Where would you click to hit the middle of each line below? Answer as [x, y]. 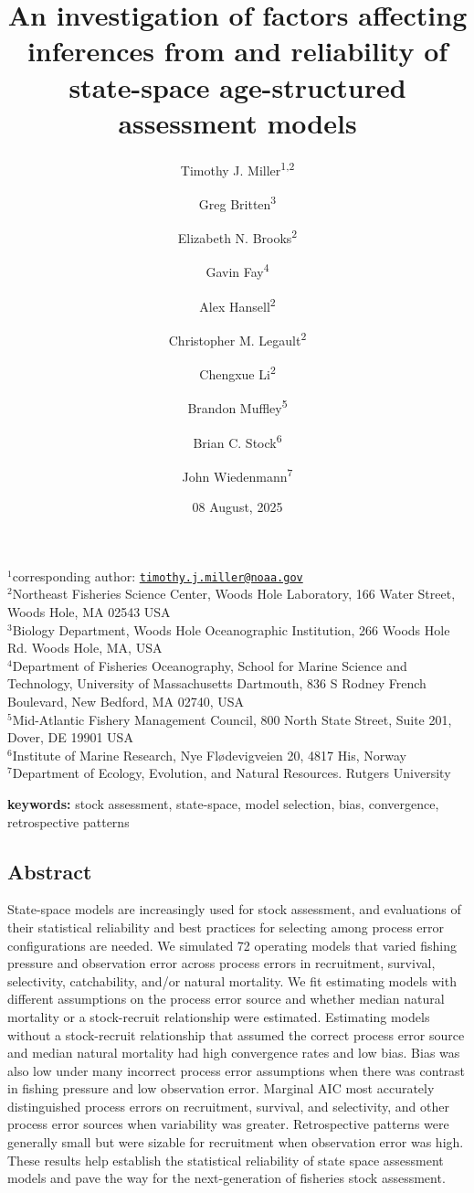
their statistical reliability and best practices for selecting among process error [226, 927]
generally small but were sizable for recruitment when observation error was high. [236, 1142]
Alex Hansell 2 [237, 304]
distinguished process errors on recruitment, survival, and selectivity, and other [228, 1106]
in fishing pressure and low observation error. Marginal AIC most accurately [221, 1088]
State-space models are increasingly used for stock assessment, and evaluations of [234, 909]
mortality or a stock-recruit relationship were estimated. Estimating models [219, 1016]
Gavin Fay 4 [237, 271]
